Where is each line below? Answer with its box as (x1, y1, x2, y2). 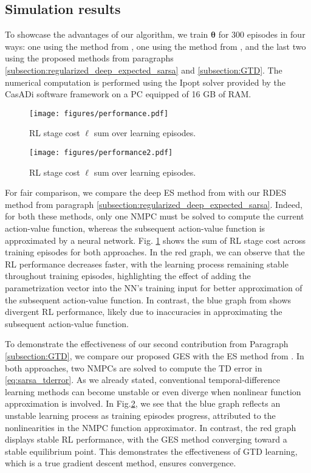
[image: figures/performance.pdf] (29, 109, 169, 118)
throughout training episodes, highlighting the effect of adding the (5, 269, 251, 282)
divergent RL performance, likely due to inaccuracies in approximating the (5, 305, 282, 318)
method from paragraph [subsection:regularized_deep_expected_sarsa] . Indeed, (5, 198, 302, 210)
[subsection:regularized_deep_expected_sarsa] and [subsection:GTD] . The (5, 63, 282, 76)
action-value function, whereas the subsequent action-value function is (5, 222, 265, 235)
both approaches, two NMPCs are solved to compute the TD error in (5, 361, 262, 374)
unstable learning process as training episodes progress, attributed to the (5, 409, 276, 421)
